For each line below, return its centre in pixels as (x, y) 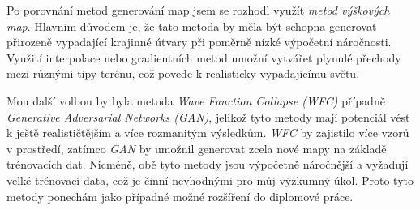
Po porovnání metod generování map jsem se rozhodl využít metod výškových (198, 10)
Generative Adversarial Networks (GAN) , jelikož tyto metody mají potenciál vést (208, 116)
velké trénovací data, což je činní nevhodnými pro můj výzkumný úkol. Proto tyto (210, 180)
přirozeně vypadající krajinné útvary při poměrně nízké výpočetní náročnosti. (199, 42)
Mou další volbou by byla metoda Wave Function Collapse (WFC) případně (196, 100)
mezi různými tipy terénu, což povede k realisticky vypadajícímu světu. (183, 73)
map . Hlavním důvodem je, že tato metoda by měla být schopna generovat (192, 26)
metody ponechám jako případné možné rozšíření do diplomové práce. (180, 196)
